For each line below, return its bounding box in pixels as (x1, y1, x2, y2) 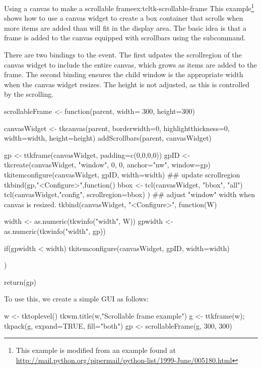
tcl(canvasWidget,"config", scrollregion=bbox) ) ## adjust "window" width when (4, 189, 255, 200)
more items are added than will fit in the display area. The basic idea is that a (4, 22, 247, 33)
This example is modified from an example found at (16, 345, 176, 355)
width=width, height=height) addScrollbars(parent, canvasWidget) (4, 133, 212, 143)
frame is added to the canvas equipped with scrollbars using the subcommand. (4, 32, 246, 43)
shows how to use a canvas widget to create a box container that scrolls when (4, 13, 243, 23)
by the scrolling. (4, 89, 54, 99)
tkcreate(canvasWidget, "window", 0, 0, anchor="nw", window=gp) (4, 159, 211, 170)
